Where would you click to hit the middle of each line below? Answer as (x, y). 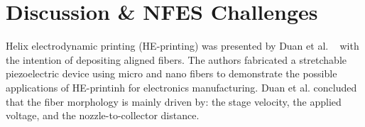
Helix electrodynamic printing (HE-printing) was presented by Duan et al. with (182, 46)
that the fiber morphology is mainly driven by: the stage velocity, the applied (174, 101)
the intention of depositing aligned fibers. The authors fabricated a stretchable (176, 59)
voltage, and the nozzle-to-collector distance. (103, 115)
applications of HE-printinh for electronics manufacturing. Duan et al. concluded (181, 87)
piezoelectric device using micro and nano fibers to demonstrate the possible (171, 73)
